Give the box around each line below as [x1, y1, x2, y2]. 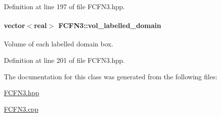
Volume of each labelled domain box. [4, 39, 113, 49]
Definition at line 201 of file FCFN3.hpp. [4, 55, 125, 65]
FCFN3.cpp [4, 103, 39, 114]
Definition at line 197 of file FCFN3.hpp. [4, 1, 125, 11]
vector [4, 20, 25, 30]
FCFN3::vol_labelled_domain [58, 20, 161, 30]
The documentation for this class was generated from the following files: [4, 71, 218, 81]
